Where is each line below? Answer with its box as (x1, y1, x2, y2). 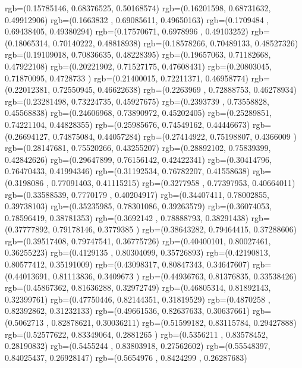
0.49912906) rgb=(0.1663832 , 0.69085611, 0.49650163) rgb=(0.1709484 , (5, 13, 269, 26)
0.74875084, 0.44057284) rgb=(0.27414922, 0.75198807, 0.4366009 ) (52, 130, 297, 142)
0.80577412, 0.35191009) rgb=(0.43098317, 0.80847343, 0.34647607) (5, 258, 250, 271)
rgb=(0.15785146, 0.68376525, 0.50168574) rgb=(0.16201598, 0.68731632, (5, 2, 271, 14)
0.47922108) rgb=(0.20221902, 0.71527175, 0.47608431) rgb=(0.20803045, (5, 59, 272, 72)
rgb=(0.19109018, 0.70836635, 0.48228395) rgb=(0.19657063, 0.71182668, (5, 48, 271, 61)
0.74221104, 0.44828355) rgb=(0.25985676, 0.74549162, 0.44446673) (5, 118, 250, 130)
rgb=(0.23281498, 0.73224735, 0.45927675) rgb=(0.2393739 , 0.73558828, (5, 95, 270, 107)
